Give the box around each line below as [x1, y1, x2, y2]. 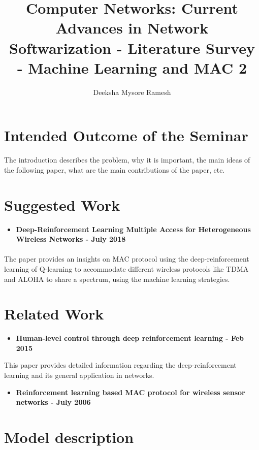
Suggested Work [4, 194, 120, 215]
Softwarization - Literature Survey [9, 37, 255, 58]
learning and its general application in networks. [4, 370, 154, 380]
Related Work [4, 303, 104, 324]
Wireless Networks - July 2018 [16, 234, 126, 244]
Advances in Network [55, 17, 209, 38]
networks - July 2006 [16, 397, 91, 407]
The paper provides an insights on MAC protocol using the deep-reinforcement [4, 253, 249, 264]
